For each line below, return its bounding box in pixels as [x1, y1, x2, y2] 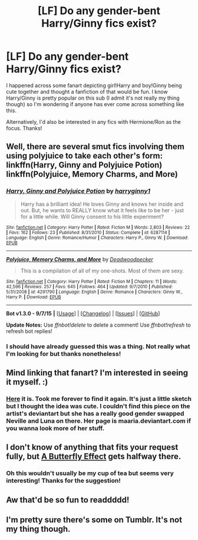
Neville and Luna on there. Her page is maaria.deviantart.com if [6, 417, 192, 425]
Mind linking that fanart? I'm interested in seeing [6, 367, 189, 378]
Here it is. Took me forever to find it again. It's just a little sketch [6, 394, 192, 403]
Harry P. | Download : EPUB [6, 294, 61, 300]
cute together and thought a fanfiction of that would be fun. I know [6, 88, 168, 95]
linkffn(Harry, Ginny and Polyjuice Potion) [6, 160, 163, 170]
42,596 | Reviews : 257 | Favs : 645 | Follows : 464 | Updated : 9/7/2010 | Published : [6, 284, 173, 289]
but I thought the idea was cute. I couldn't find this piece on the [6, 402, 190, 410]
